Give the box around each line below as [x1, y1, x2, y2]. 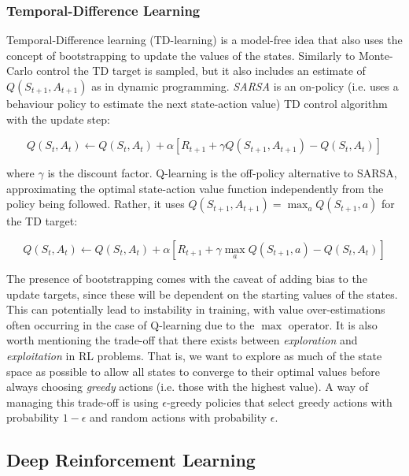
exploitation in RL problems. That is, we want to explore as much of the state [6, 347, 382, 363]
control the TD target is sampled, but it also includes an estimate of [36, 62, 366, 79]
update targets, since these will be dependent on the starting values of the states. [6, 285, 398, 302]
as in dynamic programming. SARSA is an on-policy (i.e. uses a [91, 78, 399, 94]
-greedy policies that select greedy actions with [166, 393, 392, 410]
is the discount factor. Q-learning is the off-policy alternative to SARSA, [47, 165, 397, 181]
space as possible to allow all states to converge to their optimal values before [6, 363, 381, 379]
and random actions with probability [90, 409, 267, 426]
